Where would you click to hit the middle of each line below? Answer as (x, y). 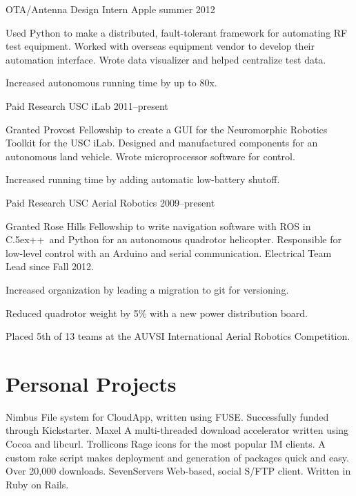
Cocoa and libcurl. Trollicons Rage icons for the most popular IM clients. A (166, 443)
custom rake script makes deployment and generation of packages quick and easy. (177, 457)
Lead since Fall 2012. (50, 266)
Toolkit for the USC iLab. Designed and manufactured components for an (162, 143)
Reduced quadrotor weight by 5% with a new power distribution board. (157, 313)
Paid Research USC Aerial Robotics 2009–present (110, 202)
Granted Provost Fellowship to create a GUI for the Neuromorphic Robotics (167, 129)
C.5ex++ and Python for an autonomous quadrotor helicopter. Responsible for (174, 239)
